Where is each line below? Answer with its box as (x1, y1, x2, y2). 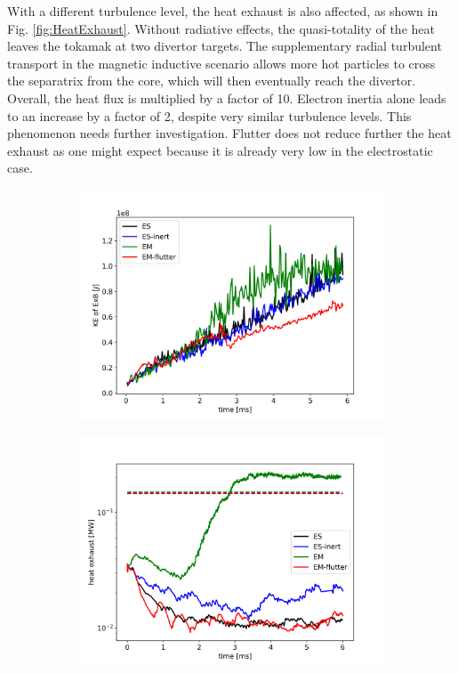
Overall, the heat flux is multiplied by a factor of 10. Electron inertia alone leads (7, 88, 446, 107)
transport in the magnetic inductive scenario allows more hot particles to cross (7, 53, 436, 72)
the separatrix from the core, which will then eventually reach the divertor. (7, 71, 416, 90)
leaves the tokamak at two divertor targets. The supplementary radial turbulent (7, 36, 442, 55)
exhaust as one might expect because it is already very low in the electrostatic (7, 141, 433, 159)
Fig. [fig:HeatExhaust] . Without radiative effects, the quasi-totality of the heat (7, 19, 435, 37)
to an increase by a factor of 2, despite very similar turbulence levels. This (7, 106, 412, 125)
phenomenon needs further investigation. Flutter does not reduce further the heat (7, 124, 452, 142)
